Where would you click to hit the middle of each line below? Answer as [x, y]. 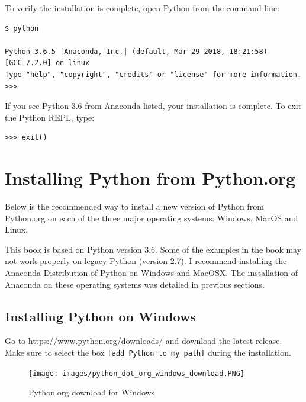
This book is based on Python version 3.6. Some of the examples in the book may [153, 249]
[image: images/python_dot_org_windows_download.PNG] [137, 373]
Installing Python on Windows [100, 316]
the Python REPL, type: [50, 117]
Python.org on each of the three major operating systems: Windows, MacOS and [152, 218]
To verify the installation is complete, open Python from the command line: [142, 8]
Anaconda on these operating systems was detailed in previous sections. [135, 284]
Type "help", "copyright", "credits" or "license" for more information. [153, 74]
